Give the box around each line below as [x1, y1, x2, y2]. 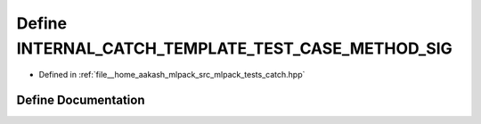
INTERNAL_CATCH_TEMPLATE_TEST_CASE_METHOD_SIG [16, 38, 453, 58]
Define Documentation [16, 93, 145, 108]
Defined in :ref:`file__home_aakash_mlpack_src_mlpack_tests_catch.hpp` [38, 70, 306, 80]
